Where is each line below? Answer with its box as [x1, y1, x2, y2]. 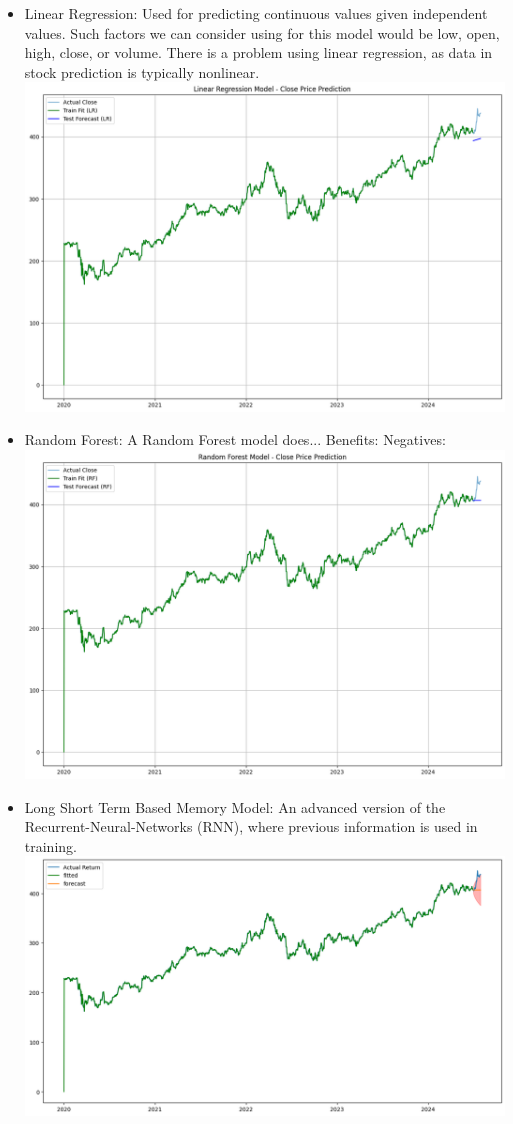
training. [24, 835, 77, 856]
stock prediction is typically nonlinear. [24, 61, 260, 82]
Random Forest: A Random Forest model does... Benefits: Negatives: [24, 429, 446, 450]
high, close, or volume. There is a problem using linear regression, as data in [24, 42, 493, 63]
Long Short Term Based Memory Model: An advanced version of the [24, 796, 446, 817]
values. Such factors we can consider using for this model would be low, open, [24, 22, 500, 43]
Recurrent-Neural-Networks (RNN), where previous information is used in [24, 816, 478, 837]
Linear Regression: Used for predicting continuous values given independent [24, 3, 488, 23]
